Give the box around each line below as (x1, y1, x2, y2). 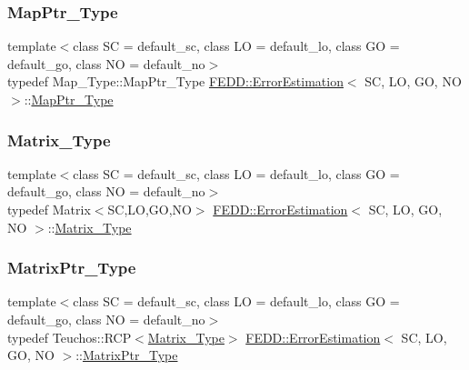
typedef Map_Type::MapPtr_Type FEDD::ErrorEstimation (7, 72, 344, 91)
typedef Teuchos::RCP (7, 327, 132, 346)
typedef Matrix (7, 200, 91, 218)
